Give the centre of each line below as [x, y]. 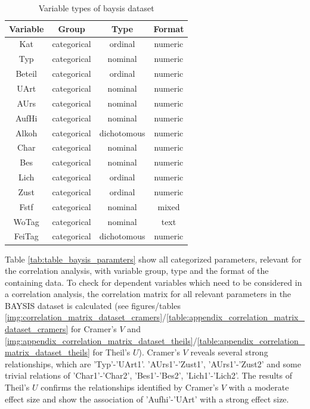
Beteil [26, 74]
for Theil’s [111, 352]
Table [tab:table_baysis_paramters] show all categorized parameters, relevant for [153, 259]
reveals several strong [229, 352]
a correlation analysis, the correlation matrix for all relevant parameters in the [148, 294]
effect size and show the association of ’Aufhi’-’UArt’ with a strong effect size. [147, 399]
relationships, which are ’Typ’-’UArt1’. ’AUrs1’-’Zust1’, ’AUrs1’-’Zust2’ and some [153, 363]
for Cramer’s [94, 329]
